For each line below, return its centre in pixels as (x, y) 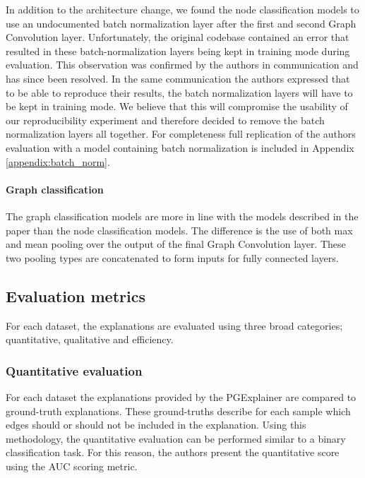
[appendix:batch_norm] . (58, 161)
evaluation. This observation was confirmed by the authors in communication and (182, 65)
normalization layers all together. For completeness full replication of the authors (181, 134)
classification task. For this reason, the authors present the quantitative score (173, 452)
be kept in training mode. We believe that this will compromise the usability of (177, 106)
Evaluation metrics (76, 295)
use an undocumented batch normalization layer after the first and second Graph (181, 23)
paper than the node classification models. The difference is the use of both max (179, 230)
